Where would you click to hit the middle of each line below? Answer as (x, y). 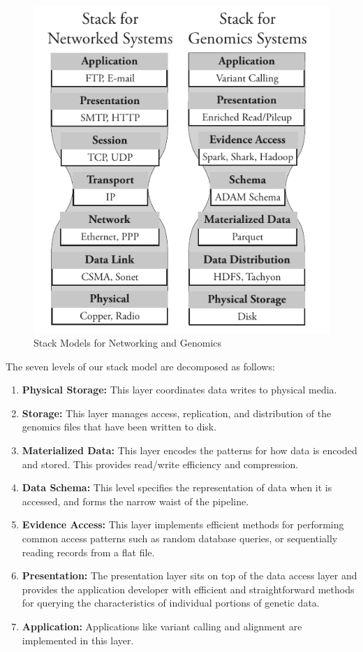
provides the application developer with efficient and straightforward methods (188, 589)
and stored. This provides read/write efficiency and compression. (160, 464)
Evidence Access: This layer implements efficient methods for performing (183, 524)
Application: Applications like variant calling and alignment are (162, 626)
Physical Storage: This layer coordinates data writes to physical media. (179, 390)
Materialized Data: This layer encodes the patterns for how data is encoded (190, 450)
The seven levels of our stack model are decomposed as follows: (140, 366)
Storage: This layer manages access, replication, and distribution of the (177, 413)
